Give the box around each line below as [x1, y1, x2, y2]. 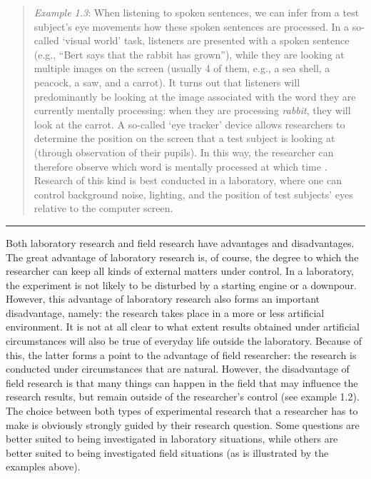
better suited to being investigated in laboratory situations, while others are [6, 431, 338, 446]
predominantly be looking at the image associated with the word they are [34, 89, 356, 104]
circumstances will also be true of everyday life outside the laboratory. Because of [6, 333, 362, 348]
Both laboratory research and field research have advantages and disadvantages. [6, 235, 355, 250]
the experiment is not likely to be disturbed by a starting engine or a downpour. [6, 277, 357, 292]
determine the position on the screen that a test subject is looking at [34, 131, 335, 146]
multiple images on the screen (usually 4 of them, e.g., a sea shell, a [34, 61, 330, 76]
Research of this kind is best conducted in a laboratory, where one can [34, 173, 342, 188]
